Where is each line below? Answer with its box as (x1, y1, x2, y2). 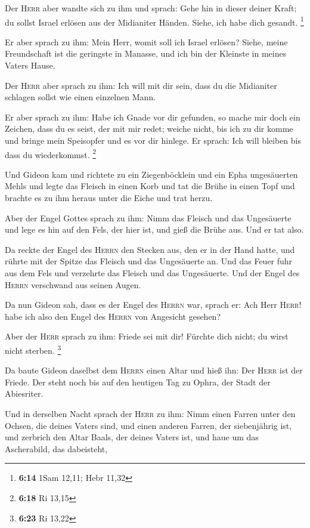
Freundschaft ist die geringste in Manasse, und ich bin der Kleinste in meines (5, 47, 287, 60)
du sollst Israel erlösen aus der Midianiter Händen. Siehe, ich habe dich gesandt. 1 (5, 14, 304, 28)
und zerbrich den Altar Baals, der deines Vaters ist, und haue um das (5, 431, 259, 443)
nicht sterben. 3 (5, 342, 61, 356)
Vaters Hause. (5, 59, 55, 72)
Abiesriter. (5, 387, 44, 400)
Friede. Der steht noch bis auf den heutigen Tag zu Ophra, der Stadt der (5, 375, 271, 388)
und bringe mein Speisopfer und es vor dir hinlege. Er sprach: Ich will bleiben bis (5, 134, 302, 146)
